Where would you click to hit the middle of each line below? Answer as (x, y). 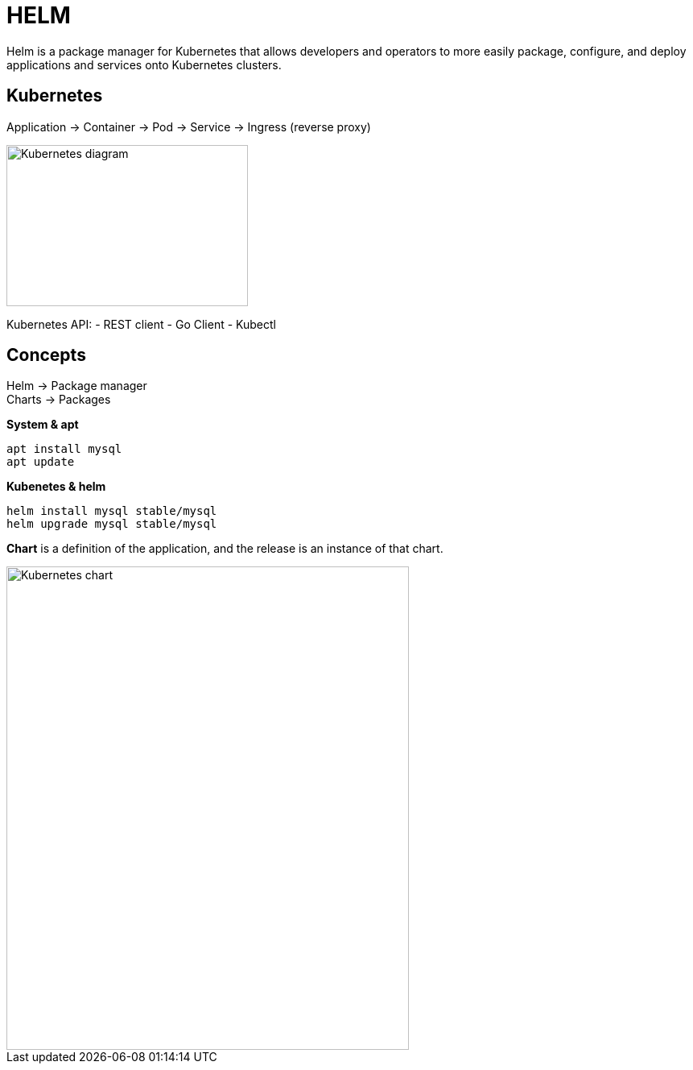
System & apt (43, 425)
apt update (41, 462)
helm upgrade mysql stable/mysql (112, 524)
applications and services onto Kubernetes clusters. (144, 64)
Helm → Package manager (77, 386)
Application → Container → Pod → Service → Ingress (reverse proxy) (189, 126)
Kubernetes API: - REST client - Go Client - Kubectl (141, 324)
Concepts (46, 355)
